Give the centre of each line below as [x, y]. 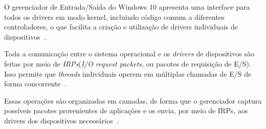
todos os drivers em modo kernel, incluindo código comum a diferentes [114, 17]
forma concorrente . [35, 84]
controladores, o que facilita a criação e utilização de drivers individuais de [121, 27]
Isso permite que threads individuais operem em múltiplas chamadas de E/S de [128, 73]
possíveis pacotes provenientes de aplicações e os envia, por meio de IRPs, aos [126, 110]
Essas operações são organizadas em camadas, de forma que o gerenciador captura [133, 100]
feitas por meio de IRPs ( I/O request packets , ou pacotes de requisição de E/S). [128, 63]
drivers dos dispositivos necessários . [61, 120]
